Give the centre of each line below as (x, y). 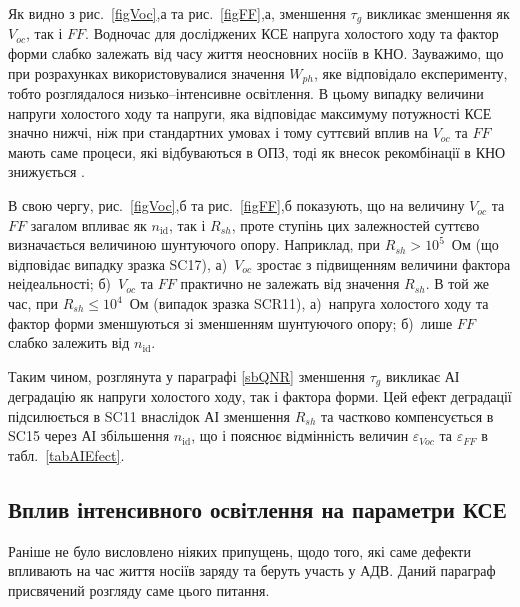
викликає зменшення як (438, 13)
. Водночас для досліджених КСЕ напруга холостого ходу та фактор (292, 33)
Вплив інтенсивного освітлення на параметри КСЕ (257, 509)
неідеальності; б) (59, 283)
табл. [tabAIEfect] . (66, 455)
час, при (33, 303)
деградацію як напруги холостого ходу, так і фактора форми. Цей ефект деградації (260, 396)
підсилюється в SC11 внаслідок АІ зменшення (149, 415)
